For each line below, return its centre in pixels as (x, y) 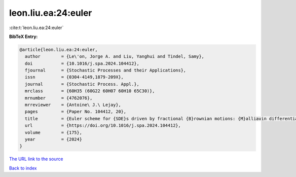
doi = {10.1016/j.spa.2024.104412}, (82, 63)
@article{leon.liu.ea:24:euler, (59, 50)
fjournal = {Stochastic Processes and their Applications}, (106, 71)
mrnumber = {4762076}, (59, 98)
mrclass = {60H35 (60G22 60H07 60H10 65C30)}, (90, 91)
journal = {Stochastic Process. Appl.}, (82, 84)
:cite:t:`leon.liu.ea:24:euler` (36, 28)
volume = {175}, (54, 132)
